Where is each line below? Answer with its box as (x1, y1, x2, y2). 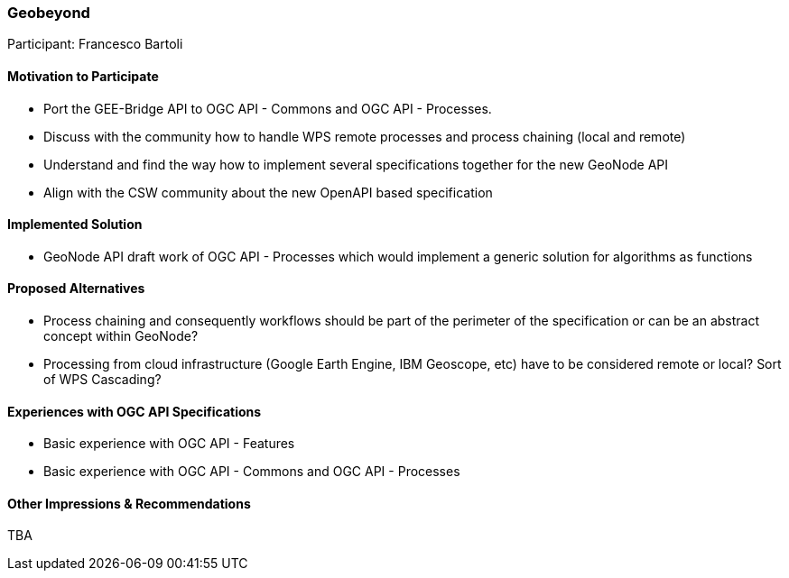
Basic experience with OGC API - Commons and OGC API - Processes (43, 463, 460, 480)
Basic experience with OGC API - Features (43, 436, 295, 452)
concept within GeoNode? (43, 328, 199, 344)
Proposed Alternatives (7, 280, 145, 297)
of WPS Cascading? (43, 372, 162, 388)
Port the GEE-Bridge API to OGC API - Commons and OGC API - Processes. (43, 100, 492, 116)
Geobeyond (7, 4, 90, 22)
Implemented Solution (7, 216, 143, 233)
